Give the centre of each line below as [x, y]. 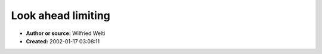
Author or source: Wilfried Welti [66, 33]
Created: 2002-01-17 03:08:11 [63, 41]
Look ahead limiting [61, 15]
